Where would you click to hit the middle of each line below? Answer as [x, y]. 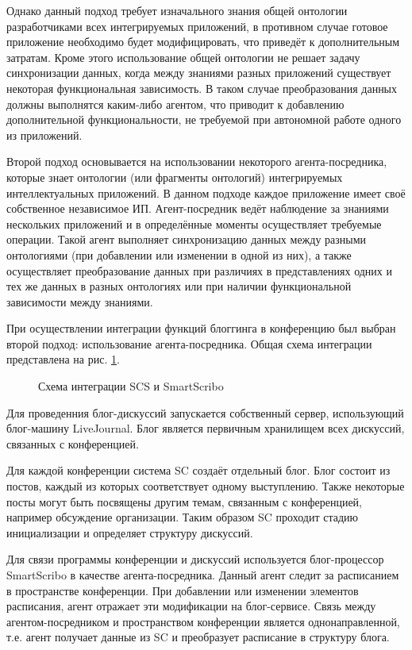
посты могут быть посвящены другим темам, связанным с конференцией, [184, 501]
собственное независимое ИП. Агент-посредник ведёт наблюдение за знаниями [198, 208]
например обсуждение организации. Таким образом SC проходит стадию [183, 517]
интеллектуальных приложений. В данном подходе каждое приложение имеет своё [206, 192]
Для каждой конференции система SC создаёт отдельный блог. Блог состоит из [198, 470]
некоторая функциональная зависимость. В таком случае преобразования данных [202, 88]
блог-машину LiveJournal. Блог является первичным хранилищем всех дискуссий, [206, 428]
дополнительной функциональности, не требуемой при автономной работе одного [204, 119]
